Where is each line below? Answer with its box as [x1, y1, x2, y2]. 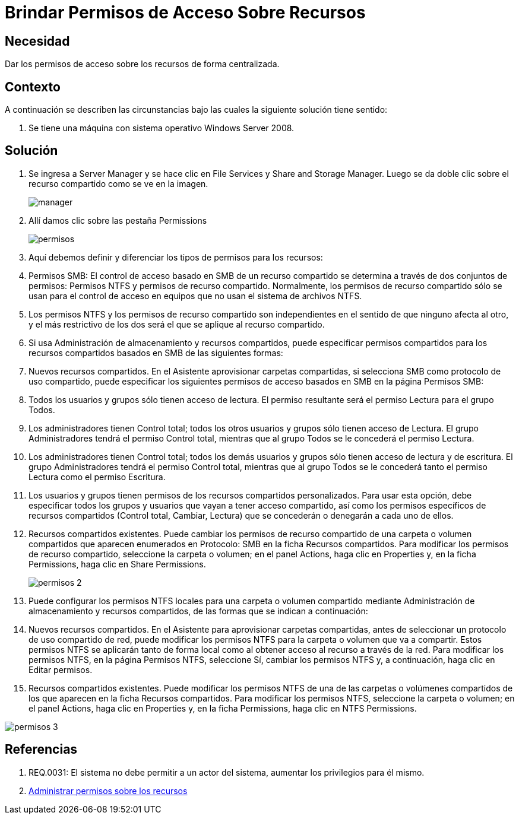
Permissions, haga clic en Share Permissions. [29, 558, 206, 569]
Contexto [5, 79, 61, 94]
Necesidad [5, 33, 70, 49]
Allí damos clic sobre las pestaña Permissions [29, 215, 207, 226]
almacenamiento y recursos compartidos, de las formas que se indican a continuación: [29, 605, 368, 616]
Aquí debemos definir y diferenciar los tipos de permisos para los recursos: [29, 252, 323, 262]
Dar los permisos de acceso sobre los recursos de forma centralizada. [5, 59, 280, 69]
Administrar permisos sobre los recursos [29, 785, 188, 796]
